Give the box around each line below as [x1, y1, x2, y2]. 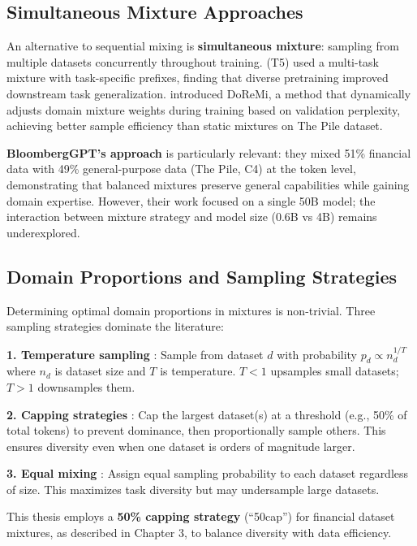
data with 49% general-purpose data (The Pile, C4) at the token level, [6, 160, 356, 177]
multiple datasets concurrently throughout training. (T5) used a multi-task [6, 53, 380, 70]
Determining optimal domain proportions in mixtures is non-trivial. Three [6, 301, 376, 318]
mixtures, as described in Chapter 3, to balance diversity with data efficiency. [6, 524, 392, 541]
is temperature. [160, 362, 236, 379]
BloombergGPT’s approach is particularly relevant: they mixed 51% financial [6, 144, 411, 161]
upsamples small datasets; [270, 362, 399, 379]
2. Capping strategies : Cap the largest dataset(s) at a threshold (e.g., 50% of [6, 405, 407, 422]
